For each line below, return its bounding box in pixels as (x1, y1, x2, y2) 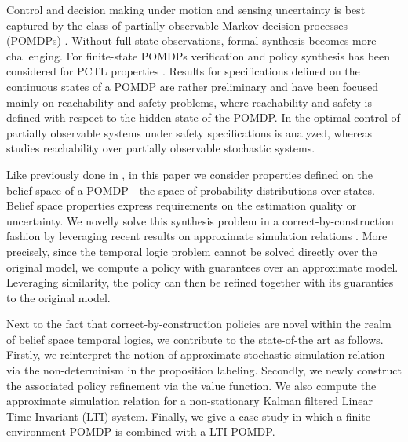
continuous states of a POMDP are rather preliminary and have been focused (6, 78, 378, 94)
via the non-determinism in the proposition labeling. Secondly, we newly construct (6, 362, 402, 378)
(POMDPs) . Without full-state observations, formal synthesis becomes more (6, 32, 377, 49)
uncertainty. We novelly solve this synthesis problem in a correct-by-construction (6, 212, 394, 228)
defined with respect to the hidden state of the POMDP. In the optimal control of (6, 109, 400, 126)
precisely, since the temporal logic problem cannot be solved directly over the (6, 243, 377, 259)
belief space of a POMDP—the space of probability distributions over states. (6, 181, 375, 198)
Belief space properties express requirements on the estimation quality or (6, 197, 357, 214)
